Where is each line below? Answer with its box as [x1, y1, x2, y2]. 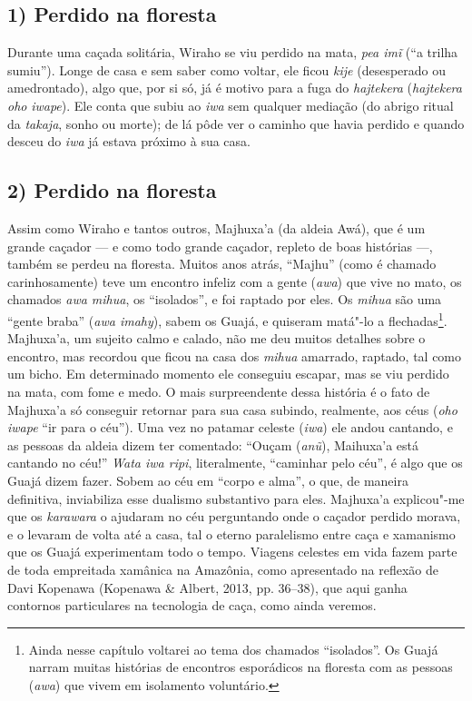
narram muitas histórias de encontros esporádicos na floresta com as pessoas [28, 657, 453, 676]
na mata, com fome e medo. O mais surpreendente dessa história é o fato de [7, 381, 430, 400]
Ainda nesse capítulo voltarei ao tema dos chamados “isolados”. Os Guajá [28, 639, 438, 658]
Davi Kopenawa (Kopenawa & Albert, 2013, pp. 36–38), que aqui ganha [7, 578, 408, 597]
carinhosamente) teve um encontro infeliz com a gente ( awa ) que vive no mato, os [7, 272, 462, 291]
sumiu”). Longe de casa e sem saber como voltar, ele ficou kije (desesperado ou [7, 60, 447, 79]
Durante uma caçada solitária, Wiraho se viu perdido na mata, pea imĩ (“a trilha [7, 43, 458, 62]
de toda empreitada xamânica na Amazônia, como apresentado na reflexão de [7, 559, 439, 578]
